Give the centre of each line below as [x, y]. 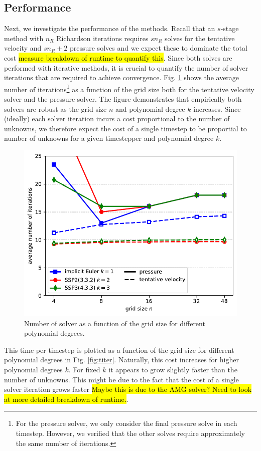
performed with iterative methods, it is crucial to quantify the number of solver [126, 67]
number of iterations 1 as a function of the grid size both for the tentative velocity [129, 88]
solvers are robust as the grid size [55, 108]
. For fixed [84, 369]
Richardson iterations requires [102, 38]
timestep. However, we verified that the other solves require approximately [130, 433]
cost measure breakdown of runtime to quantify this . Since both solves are [118, 57]
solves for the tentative [200, 38]
